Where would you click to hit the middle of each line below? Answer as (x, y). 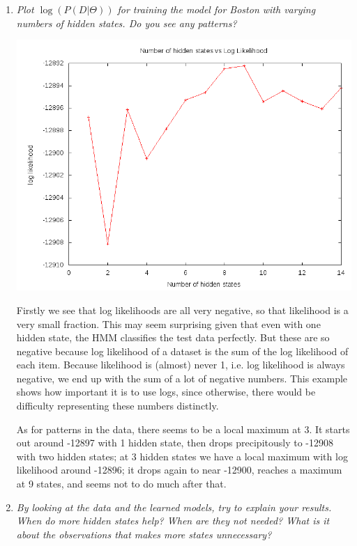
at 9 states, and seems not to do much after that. (121, 484)
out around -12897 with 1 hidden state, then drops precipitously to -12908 (175, 443)
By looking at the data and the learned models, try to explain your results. (174, 507)
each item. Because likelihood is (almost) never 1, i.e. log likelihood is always (181, 365)
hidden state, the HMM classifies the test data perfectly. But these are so (173, 337)
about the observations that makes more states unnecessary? (144, 534)
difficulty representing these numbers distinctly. (117, 406)
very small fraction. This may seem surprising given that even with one (168, 323)
